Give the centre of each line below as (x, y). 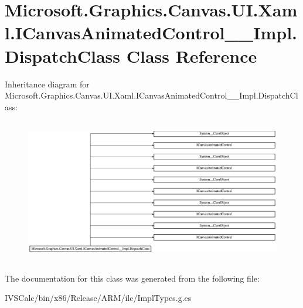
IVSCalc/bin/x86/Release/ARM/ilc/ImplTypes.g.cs (98, 298)
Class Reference (192, 55)
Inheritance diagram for (47, 84)
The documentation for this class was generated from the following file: (132, 278)
